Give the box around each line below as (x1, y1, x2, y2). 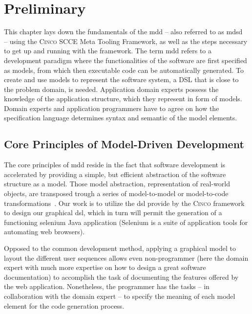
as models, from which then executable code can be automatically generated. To (4, 65, 244, 75)
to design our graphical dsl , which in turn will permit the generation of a (4, 207, 222, 218)
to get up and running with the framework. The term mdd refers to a (4, 45, 211, 56)
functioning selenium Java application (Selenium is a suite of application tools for (4, 217, 248, 227)
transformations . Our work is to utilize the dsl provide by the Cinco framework (4, 198, 245, 208)
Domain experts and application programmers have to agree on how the (4, 103, 219, 113)
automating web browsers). (4, 226, 85, 237)
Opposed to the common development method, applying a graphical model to (4, 243, 236, 253)
